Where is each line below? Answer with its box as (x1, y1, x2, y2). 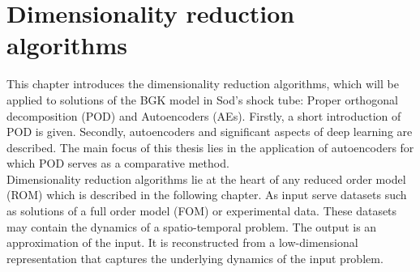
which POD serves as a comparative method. (6, 155, 229, 172)
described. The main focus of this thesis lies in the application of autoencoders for (6, 138, 414, 155)
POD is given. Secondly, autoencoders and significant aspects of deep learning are (6, 123, 413, 140)
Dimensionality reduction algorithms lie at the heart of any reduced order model (6, 170, 406, 187)
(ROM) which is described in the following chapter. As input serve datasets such (6, 186, 407, 203)
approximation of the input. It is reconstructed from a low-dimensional (6, 234, 358, 251)
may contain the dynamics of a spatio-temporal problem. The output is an (6, 218, 377, 235)
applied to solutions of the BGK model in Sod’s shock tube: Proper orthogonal (6, 91, 398, 108)
